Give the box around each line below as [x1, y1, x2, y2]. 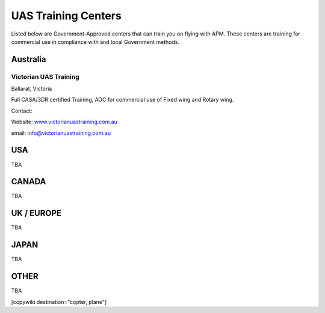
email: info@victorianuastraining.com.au [11, 129, 111, 137]
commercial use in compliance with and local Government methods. [11, 38, 180, 45]
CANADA [11, 176, 46, 187]
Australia [11, 54, 46, 64]
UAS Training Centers [11, 9, 122, 22]
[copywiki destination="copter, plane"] [11, 298, 107, 305]
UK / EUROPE [11, 208, 62, 218]
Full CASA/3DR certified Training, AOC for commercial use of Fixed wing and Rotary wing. [11, 96, 234, 104]
